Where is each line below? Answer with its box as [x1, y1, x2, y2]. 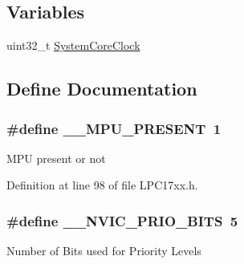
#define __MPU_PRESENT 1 [6, 118, 222, 138]
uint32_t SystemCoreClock [6, 37, 140, 54]
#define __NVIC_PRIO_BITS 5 [6, 210, 238, 230]
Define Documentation [6, 76, 197, 101]
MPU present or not [6, 149, 106, 166]
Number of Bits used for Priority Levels [6, 242, 201, 259]
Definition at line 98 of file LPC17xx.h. [6, 177, 198, 193]
